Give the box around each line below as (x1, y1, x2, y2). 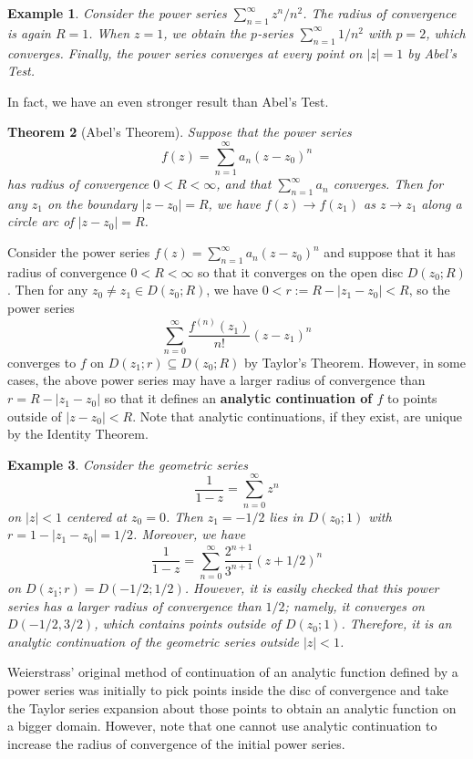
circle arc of (7, 212, 74, 231)
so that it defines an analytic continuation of (104, 389, 373, 408)
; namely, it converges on (284, 596, 425, 615)
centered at (67, 506, 128, 525)
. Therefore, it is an (341, 614, 452, 633)
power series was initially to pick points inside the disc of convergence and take (7, 681, 448, 700)
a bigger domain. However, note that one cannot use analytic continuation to (7, 716, 437, 735)
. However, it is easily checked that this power (184, 578, 439, 598)
